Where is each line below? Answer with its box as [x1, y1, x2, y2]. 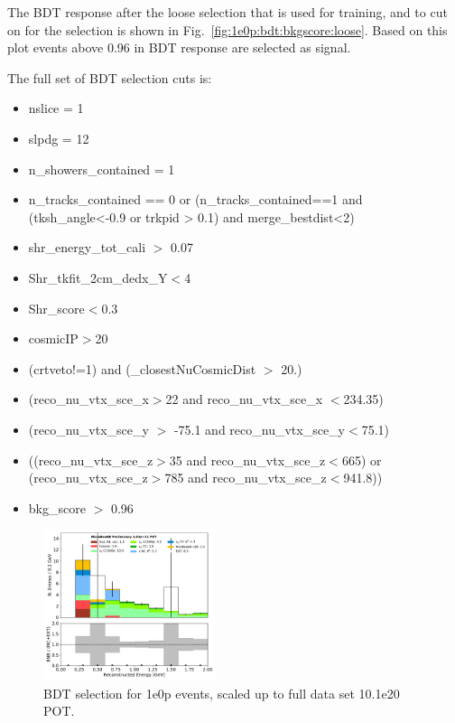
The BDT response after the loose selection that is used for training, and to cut [7, 3, 448, 21]
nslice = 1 [28, 99, 84, 117]
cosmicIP [28, 329, 79, 348]
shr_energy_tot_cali [28, 238, 146, 257]
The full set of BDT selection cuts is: [7, 68, 212, 87]
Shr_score [28, 298, 85, 317]
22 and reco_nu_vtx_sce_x [165, 390, 323, 408]
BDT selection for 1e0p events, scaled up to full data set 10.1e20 [43, 683, 400, 702]
